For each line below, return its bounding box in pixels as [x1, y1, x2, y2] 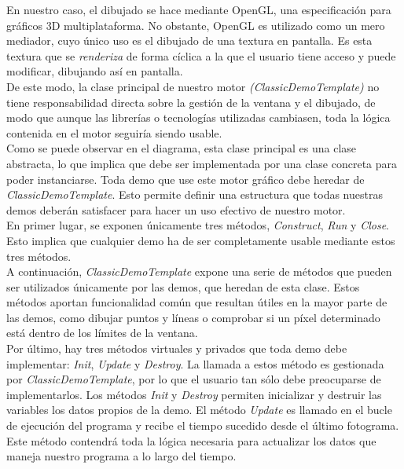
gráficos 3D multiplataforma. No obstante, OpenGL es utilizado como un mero [6, 16, 385, 33]
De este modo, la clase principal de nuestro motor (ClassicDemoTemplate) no [6, 78, 380, 94]
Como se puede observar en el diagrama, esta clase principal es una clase [6, 140, 357, 156]
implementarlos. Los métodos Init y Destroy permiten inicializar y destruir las [6, 386, 382, 402]
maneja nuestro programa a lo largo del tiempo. [6, 448, 237, 464]
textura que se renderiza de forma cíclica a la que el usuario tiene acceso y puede [6, 47, 396, 64]
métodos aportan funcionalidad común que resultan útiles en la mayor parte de [6, 294, 387, 310]
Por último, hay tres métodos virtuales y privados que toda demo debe [6, 340, 347, 357]
